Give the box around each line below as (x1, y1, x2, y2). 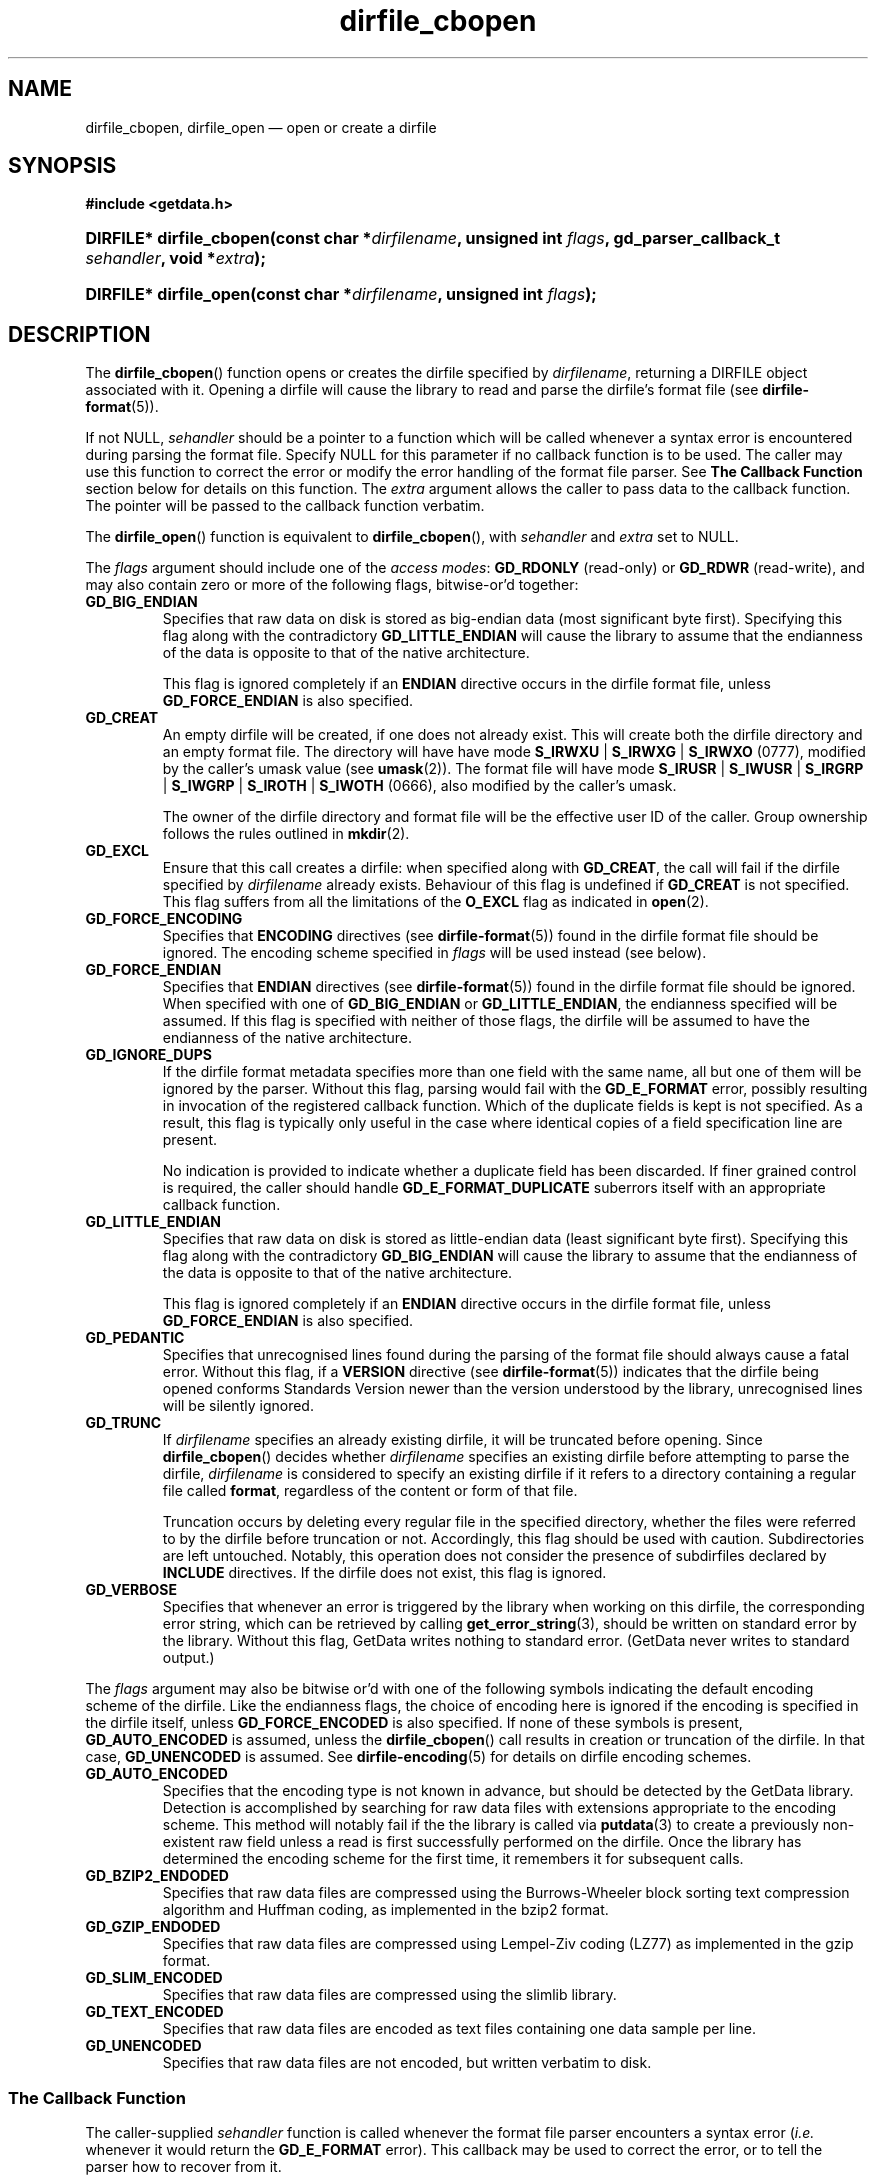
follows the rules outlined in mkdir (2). (162, 825, 410, 843)
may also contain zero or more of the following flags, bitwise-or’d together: (85, 576, 579, 594)
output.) (162, 1649, 215, 1667)
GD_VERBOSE (85, 1581, 177, 1599)
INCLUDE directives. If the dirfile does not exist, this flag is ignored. (162, 1564, 607, 1582)
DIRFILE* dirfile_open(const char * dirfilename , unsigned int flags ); (85, 284, 597, 305)
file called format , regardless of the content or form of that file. (162, 1482, 578, 1500)
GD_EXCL (85, 842, 149, 860)
